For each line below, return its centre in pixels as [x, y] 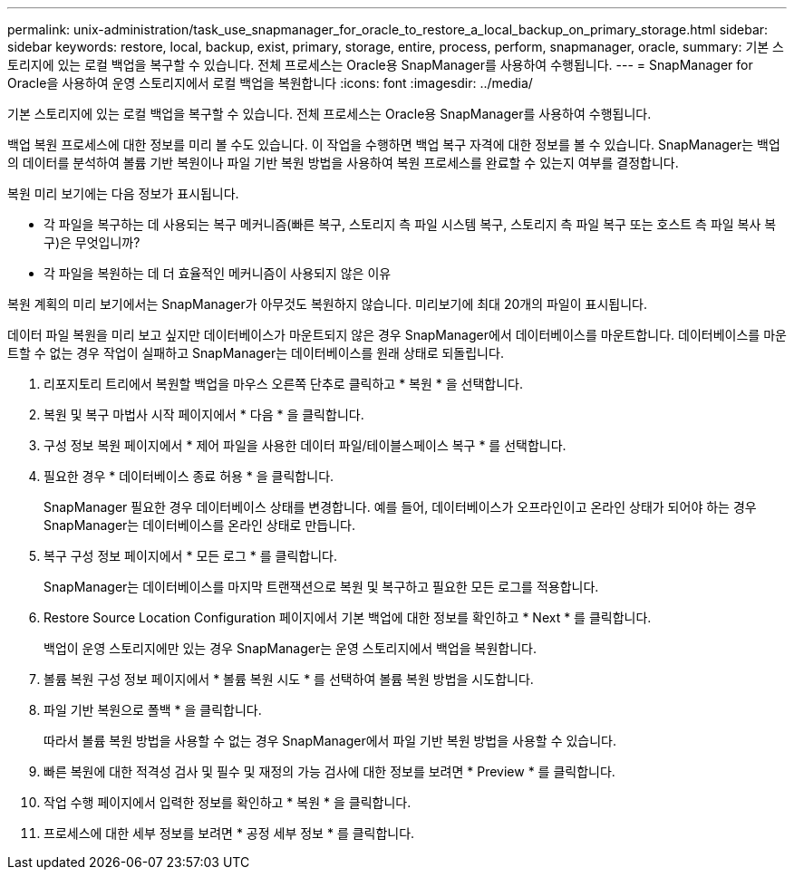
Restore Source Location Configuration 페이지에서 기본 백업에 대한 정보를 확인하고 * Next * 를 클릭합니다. [348, 617]
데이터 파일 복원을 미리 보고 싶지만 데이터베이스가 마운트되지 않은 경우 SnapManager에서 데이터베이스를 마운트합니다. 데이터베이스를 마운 [397, 335]
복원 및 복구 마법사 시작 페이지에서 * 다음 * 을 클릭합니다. [204, 414]
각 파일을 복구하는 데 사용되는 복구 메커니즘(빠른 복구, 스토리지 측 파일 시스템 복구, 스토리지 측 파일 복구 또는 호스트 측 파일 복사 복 [410, 224]
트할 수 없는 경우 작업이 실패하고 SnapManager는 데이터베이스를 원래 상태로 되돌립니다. [256, 353]
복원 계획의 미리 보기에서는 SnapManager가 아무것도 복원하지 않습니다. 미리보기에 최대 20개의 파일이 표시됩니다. [327, 304]
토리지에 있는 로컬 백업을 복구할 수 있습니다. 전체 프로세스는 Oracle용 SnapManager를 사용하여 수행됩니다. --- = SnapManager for [380, 65]
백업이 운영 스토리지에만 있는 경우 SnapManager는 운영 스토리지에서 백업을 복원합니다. [290, 648]
